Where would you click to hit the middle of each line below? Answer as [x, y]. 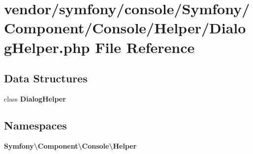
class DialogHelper [35, 98]
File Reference [145, 47]
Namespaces [35, 125]
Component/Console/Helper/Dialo [125, 28]
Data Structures [46, 78]
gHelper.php [47, 47]
